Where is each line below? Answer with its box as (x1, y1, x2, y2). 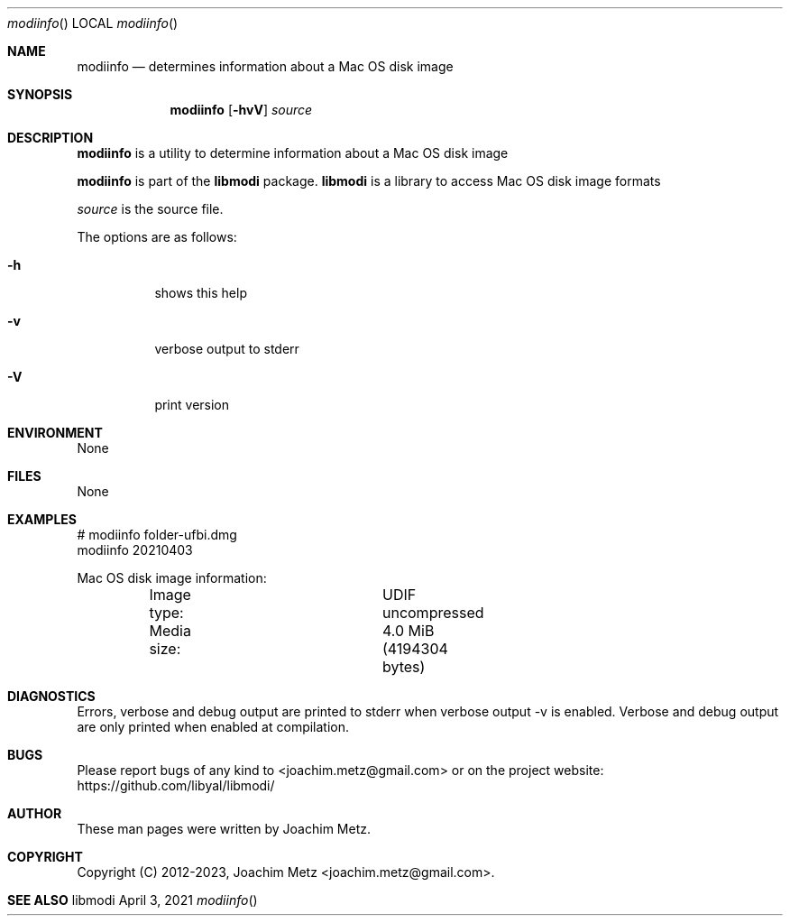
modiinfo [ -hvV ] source (170, 102, 313, 117)
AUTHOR (7, 806, 62, 821)
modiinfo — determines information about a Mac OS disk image (77, 59, 454, 74)
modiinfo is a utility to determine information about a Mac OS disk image (77, 145, 509, 161)
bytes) (381, 658, 426, 676)
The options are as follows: (77, 229, 237, 245)
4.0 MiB (381, 622, 435, 640)
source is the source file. (77, 201, 224, 217)
